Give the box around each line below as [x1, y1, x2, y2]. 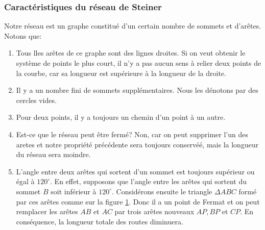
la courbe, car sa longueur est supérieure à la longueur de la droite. [16, 67, 226, 78]
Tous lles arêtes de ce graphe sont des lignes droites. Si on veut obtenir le [16, 47, 246, 58]
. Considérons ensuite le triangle [111, 186, 212, 196]
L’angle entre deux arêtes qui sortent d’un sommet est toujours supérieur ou [16, 166, 255, 176]
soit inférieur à [51, 186, 97, 196]
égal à [16, 176, 35, 187]
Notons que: [4, 30, 42, 41]
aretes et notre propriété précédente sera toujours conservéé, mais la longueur [16, 139, 259, 149]
